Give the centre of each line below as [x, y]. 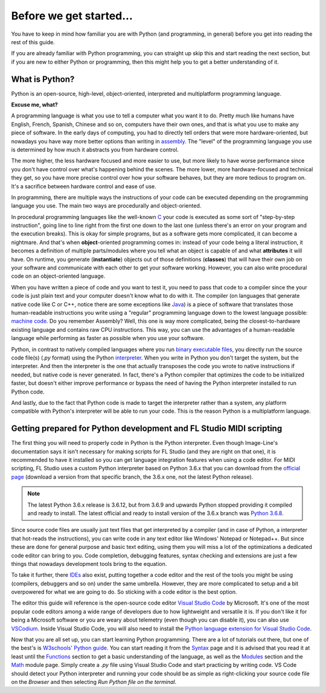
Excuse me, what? [35, 105]
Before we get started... [72, 16]
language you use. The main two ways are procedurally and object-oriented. [106, 206]
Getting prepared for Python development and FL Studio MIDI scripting [147, 429]
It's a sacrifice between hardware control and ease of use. [84, 186]
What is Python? [43, 79]
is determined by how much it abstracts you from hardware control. [95, 149]
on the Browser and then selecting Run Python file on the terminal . [94, 682]
